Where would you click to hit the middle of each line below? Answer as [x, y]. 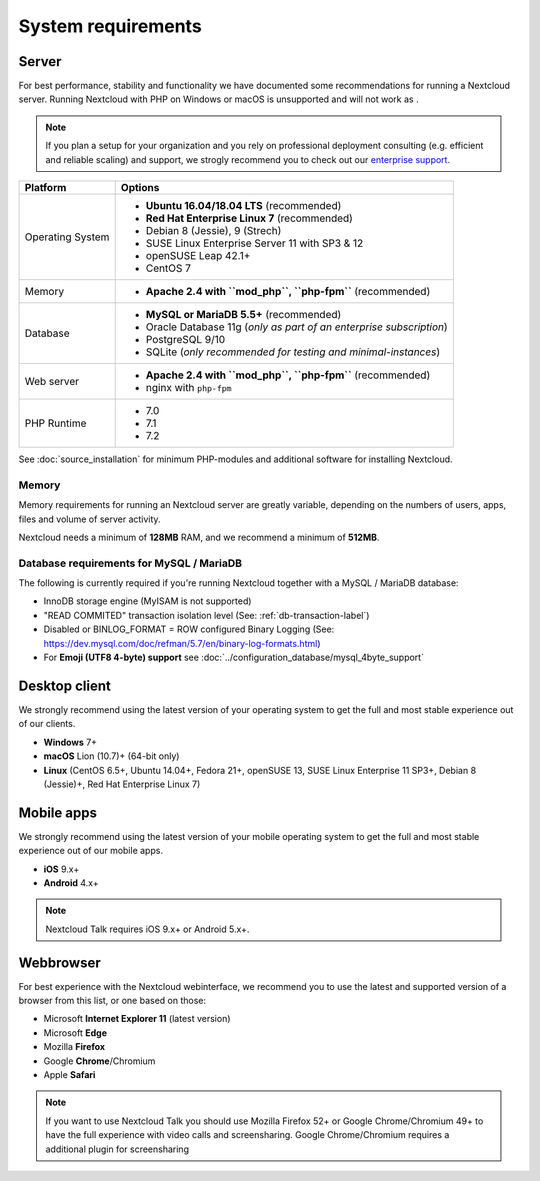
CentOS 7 [168, 268]
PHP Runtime [55, 423]
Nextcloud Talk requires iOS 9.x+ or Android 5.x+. [147, 929]
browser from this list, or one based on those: [112, 1001]
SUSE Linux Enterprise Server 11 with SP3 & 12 [254, 243]
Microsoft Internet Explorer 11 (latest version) [137, 1019]
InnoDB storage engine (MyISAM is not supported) [147, 601]
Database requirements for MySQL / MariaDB [130, 563]
